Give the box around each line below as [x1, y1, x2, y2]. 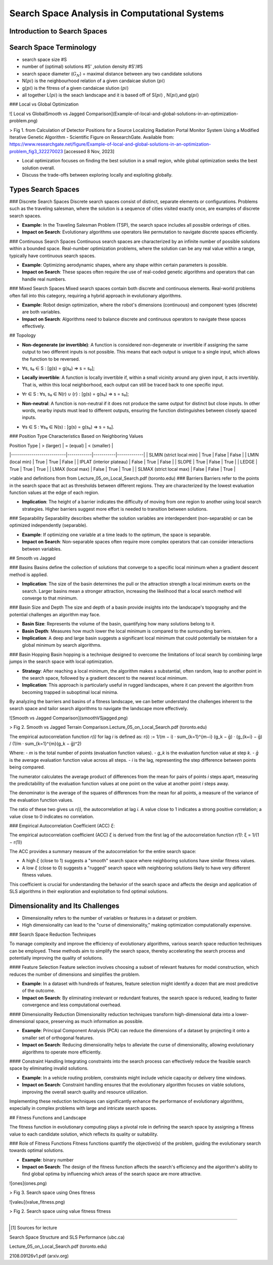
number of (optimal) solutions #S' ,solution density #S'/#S [22, 63, 143, 69]
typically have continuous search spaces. [9, 253, 96, 259]
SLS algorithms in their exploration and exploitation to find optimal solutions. [9, 888, 168, 895]
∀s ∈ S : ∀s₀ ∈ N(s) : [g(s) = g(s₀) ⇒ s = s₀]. [22, 424, 115, 430]
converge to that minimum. [22, 595, 78, 601]
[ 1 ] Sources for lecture [11, 1225, 58, 1231]
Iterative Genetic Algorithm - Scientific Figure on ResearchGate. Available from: [9, 134, 174, 140]
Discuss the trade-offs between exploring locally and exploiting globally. [22, 171, 173, 178]
